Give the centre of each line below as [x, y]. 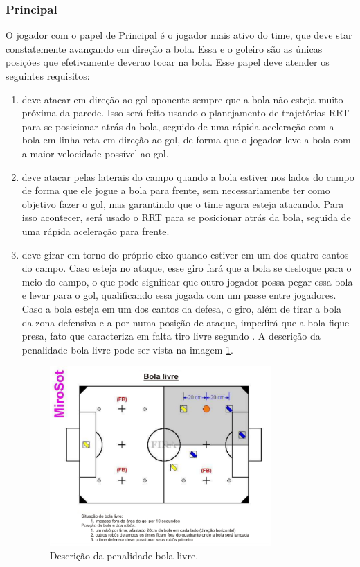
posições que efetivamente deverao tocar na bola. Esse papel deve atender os [168, 62]
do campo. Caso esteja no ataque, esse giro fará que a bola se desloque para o [187, 268]
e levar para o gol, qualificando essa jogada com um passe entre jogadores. [179, 295]
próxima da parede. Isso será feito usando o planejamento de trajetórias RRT [186, 113]
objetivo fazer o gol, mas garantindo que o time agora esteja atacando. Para [183, 203]
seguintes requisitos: [48, 76]
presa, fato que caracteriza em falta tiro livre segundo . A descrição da [171, 336]
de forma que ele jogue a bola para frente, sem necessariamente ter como [176, 190]
